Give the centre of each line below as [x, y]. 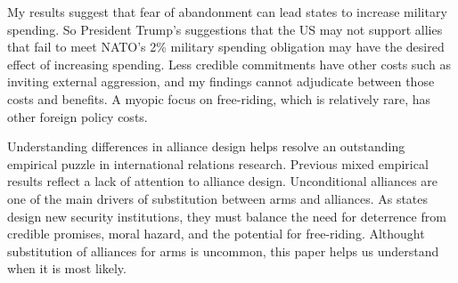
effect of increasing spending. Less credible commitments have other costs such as [229, 64]
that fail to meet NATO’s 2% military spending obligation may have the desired [226, 47]
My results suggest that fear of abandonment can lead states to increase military [227, 12]
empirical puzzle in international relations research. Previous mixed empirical [218, 163]
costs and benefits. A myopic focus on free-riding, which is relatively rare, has [219, 98]
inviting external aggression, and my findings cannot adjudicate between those [221, 81]
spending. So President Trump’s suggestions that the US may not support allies [225, 29]
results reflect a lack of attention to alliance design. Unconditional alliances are [223, 181]
